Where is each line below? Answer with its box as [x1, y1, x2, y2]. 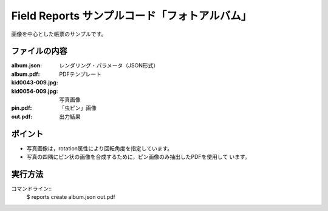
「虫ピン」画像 [59, 104, 97, 112]
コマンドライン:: [11, 185, 52, 192]
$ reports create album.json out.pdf [26, 193, 115, 201]
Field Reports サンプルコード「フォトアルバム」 [11, 9, 252, 22]
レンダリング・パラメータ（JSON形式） [59, 62, 159, 69]
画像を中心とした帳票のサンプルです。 [11, 30, 107, 38]
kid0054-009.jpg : [11, 87, 58, 95]
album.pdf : [11, 70, 40, 78]
